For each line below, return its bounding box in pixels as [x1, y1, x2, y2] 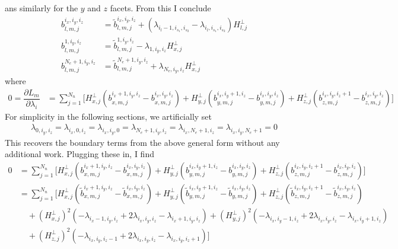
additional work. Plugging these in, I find [5, 148, 154, 160]
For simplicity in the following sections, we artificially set [5, 110, 212, 122]
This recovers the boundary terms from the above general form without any [5, 136, 280, 148]
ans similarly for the [5, 2, 78, 14]
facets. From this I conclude [110, 2, 211, 14]
